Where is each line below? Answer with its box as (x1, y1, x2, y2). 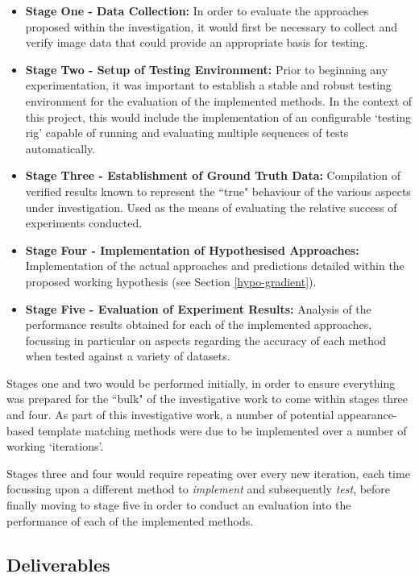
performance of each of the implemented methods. (6, 512, 254, 529)
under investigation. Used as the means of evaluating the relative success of (25, 198, 397, 215)
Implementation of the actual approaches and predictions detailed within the (25, 257, 404, 274)
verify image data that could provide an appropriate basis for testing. (25, 34, 368, 51)
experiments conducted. (25, 214, 143, 231)
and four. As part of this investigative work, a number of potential (6, 406, 334, 423)
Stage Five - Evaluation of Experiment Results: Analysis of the (25, 300, 371, 317)
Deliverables (6, 551, 110, 576)
